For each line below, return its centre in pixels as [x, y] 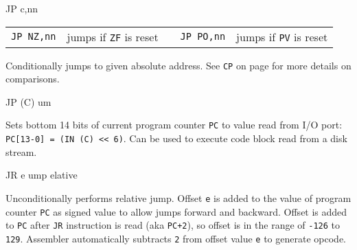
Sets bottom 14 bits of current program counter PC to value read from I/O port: [174, 125]
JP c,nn [22, 8]
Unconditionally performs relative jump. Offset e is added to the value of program [178, 197]
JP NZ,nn [34, 37]
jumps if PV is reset [282, 36]
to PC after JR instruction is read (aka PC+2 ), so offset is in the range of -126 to [173, 225]
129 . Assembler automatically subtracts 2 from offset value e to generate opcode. [176, 238]
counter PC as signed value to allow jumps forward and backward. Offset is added [176, 211]
